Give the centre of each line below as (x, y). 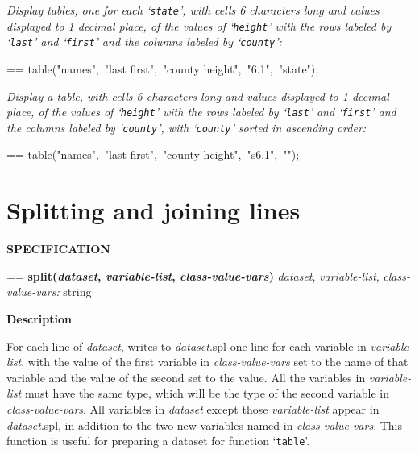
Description (39, 318)
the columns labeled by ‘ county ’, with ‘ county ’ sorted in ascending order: (187, 127)
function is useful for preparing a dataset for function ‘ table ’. (158, 441)
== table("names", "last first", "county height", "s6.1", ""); (153, 154)
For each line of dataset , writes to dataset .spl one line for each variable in (187, 346)
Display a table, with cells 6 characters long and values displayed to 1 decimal (198, 96)
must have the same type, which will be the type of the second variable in (207, 393)
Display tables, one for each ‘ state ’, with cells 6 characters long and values (193, 10)
